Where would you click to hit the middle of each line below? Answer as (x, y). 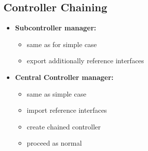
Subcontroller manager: (56, 28)
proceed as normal (54, 143)
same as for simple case (62, 44)
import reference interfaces (67, 110)
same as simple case (57, 93)
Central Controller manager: (64, 77)
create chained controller (64, 126)
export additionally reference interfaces (85, 61)
